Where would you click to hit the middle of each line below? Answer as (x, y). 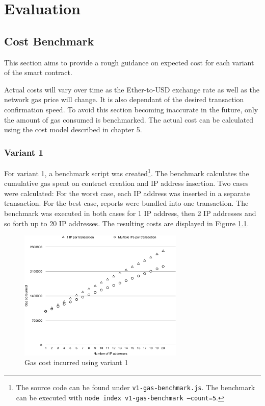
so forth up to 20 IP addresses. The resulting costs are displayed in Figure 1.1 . (127, 223)
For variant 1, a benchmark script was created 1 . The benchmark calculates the (127, 172)
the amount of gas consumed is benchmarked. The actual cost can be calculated (129, 119)
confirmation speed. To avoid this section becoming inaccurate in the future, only (131, 109)
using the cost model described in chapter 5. (73, 129)
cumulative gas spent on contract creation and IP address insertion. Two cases (126, 183)
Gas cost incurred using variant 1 (76, 362)
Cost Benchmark (49, 41)
